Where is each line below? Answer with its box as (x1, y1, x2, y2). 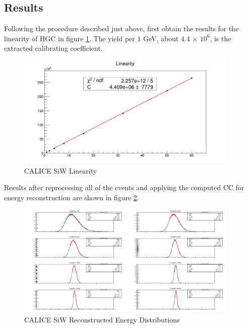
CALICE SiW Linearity (24, 165, 97, 176)
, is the (210, 33, 231, 43)
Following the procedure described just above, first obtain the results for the (4, 23, 239, 34)
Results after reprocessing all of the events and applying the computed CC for (4, 182, 244, 193)
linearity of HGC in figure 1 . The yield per (4, 33, 135, 43)
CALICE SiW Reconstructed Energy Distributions (24, 314, 180, 324)
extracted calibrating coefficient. (4, 43, 103, 53)
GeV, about (143, 33, 179, 43)
